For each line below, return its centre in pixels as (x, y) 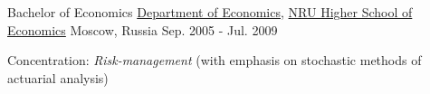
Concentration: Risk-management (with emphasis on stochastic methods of (215, 60)
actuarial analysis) (58, 77)
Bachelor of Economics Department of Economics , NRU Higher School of (210, 12)
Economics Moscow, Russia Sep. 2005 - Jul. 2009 (143, 29)
